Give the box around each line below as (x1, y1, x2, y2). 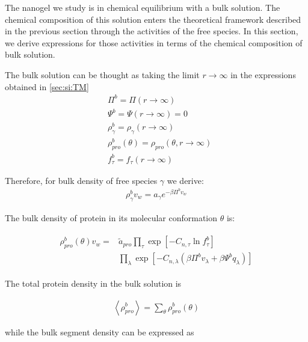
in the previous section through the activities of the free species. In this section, (5, 25, 298, 37)
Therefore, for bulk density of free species (5, 174, 158, 186)
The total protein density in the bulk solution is (5, 276, 182, 289)
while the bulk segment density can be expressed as (5, 325, 194, 338)
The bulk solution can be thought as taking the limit (5, 68, 200, 81)
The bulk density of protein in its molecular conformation (5, 211, 218, 224)
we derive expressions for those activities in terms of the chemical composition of (5, 36, 303, 49)
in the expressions (230, 68, 296, 81)
